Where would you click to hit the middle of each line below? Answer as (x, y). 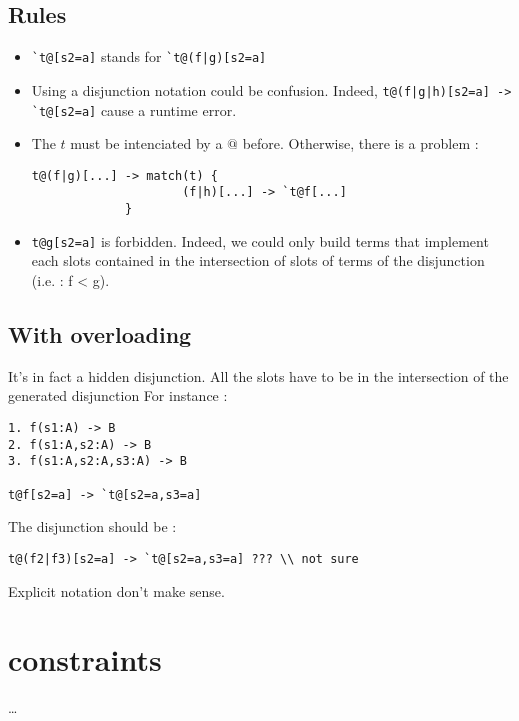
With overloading (100, 333)
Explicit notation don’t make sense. (116, 590)
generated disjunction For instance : (118, 395)
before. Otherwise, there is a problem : (360, 143)
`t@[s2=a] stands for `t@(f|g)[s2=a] (149, 56)
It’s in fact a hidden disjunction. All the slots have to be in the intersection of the (258, 375)
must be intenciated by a (146, 143)
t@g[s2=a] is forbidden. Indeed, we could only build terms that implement (260, 240)
